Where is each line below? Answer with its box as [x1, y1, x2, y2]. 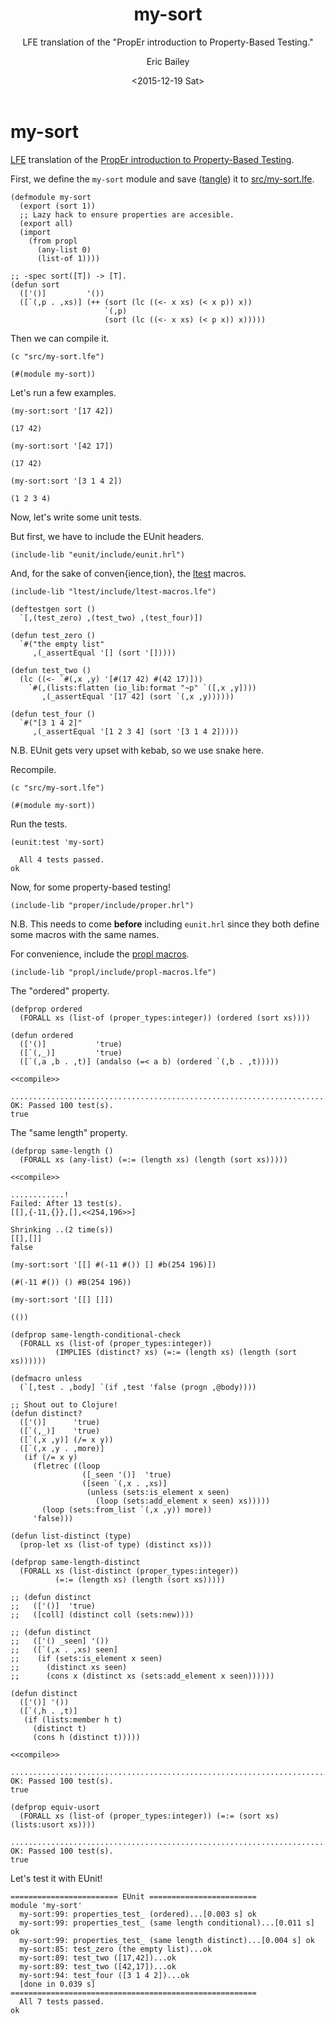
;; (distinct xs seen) [10, 1662, 128, 1672]
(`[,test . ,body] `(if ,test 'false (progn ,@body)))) [19, 1382, 257, 1392]
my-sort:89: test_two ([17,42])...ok [19, 1953, 177, 1963]
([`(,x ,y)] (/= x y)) [19, 1434, 114, 1445]
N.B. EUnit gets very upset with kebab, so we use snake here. [10, 744, 264, 756]
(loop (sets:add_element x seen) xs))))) [95, 1496, 271, 1506]
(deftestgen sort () [10, 604, 97, 614]
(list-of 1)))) [36, 253, 101, 263]
